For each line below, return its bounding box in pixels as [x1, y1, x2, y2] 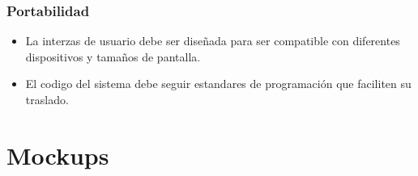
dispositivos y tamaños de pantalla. [25, 48, 201, 65]
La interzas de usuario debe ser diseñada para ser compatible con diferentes [25, 32, 400, 49]
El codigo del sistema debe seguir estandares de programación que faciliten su [25, 75, 412, 92]
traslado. [25, 91, 69, 107]
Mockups [6, 138, 109, 171]
